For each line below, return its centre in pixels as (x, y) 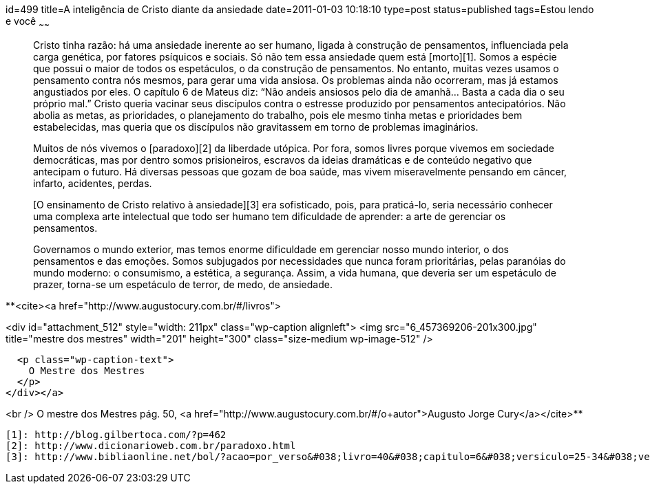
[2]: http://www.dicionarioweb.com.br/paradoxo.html (151, 445)
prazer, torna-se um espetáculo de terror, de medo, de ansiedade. (183, 284)
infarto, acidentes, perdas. (93, 183)
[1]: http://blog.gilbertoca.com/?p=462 (116, 434)
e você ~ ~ (28, 22)
